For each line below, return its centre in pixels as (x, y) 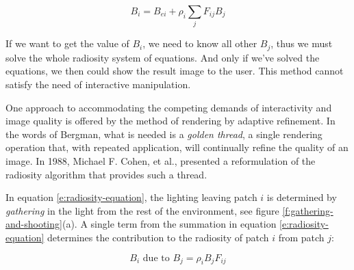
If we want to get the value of (67, 43)
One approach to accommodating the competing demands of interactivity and (169, 107)
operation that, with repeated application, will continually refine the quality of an (177, 147)
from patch (301, 237)
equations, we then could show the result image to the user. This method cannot (175, 71)
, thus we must (302, 43)
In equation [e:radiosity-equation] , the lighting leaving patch (131, 197)
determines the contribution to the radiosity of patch (158, 237)
